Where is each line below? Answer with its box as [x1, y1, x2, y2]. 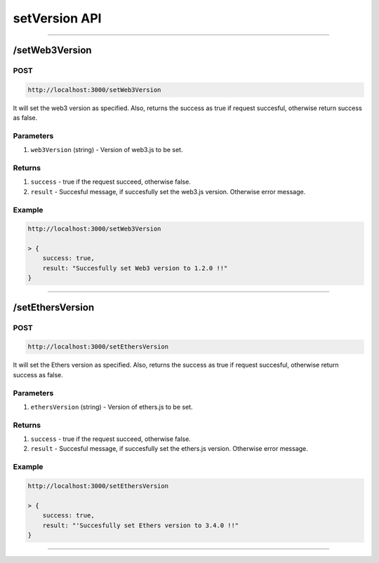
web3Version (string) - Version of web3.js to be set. [30, 146, 183, 154]
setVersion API [13, 11, 102, 26]
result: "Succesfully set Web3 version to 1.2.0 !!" [42, 264, 228, 272]
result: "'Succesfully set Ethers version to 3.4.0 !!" [42, 521, 239, 529]
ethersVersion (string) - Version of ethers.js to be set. [30, 402, 193, 411]
